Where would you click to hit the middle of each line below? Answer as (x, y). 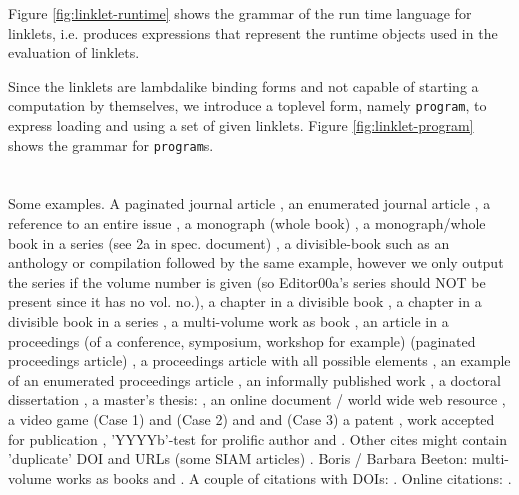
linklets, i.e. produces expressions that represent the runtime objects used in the (253, 32)
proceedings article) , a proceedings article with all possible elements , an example (259, 360)
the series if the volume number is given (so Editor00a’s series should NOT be (247, 281)
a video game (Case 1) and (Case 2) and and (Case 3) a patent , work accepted (251, 419)
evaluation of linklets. (74, 52)
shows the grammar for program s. (111, 144)
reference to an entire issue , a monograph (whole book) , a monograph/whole (247, 223)
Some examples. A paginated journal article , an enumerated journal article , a (249, 203)
